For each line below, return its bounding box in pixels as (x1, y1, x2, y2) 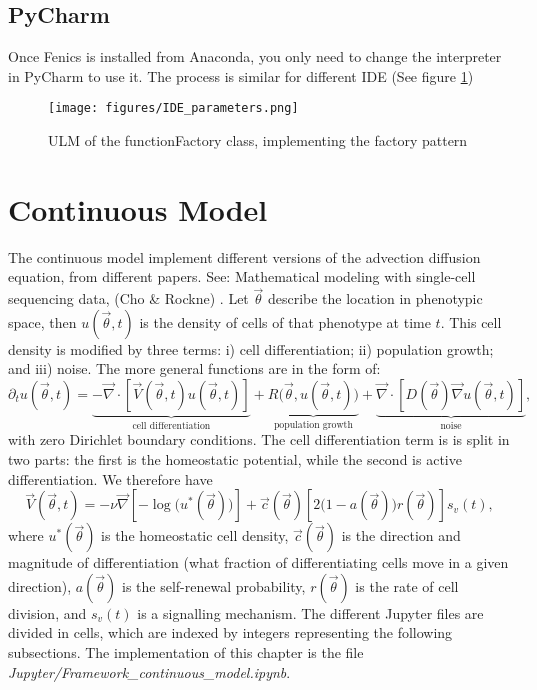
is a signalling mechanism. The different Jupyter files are (137, 602, 484, 623)
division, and (8, 602, 87, 623)
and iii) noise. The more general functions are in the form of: (8, 358, 381, 379)
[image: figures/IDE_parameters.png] (48, 101, 299, 116)
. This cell (440, 311, 502, 332)
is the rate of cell (355, 575, 459, 596)
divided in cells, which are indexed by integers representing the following (8, 622, 453, 643)
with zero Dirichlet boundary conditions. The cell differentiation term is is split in (8, 429, 510, 450)
